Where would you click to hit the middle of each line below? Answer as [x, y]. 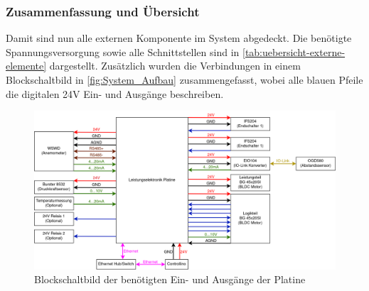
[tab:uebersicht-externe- [294, 51]
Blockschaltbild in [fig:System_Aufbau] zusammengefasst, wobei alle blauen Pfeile [184, 79]
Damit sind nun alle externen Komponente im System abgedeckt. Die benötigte [179, 38]
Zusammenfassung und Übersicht [103, 11]
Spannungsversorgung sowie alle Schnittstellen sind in [123, 51]
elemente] [26, 66]
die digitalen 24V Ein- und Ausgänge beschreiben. [115, 93]
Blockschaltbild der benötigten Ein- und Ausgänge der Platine [170, 279]
